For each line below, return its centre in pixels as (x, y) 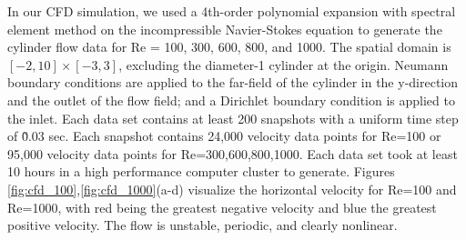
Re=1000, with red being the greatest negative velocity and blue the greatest (222, 207)
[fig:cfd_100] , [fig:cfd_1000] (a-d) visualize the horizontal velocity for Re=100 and (232, 189)
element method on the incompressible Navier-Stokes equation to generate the (225, 29)
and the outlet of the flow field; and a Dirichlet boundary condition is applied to (231, 100)
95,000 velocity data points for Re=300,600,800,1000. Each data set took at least (233, 153)
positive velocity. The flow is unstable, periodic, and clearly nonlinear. (203, 225)
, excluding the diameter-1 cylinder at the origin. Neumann (284, 64)
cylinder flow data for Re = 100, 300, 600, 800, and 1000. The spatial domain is (229, 47)
